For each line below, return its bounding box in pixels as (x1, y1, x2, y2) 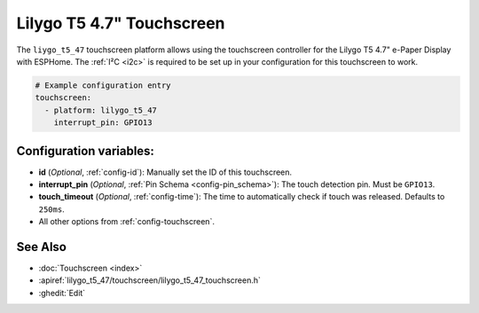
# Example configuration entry (35, 80, 172, 90)
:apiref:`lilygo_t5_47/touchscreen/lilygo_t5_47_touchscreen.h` (38, 275, 261, 286)
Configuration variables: (16, 143, 155, 159)
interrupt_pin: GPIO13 (53, 118, 153, 128)
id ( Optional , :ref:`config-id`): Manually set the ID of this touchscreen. (38, 167, 293, 177)
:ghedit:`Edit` (38, 287, 86, 298)
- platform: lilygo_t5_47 (44, 105, 157, 115)
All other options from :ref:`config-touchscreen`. (38, 216, 215, 227)
